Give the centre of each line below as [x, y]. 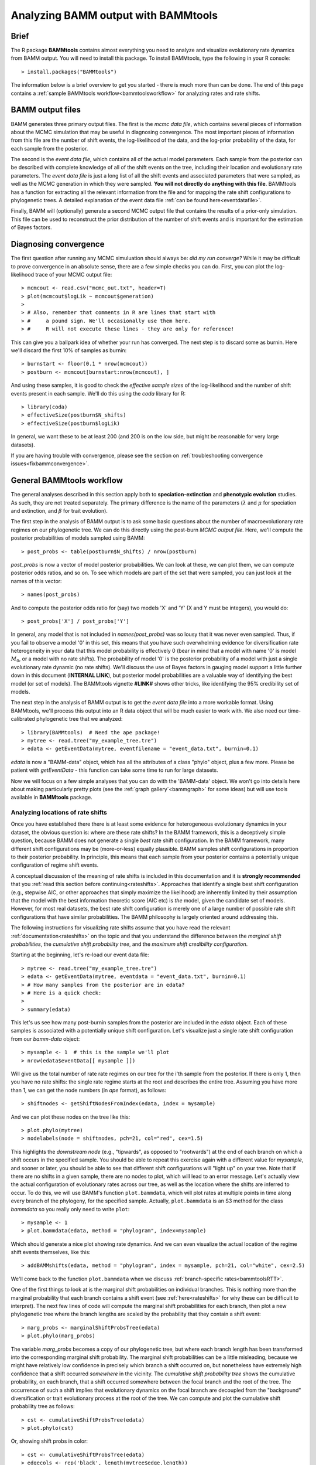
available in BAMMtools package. [52, 798]
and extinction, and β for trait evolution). [59, 511]
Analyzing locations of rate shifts [59, 813]
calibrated [23, 719]
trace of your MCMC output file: [74, 274]
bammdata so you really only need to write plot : [70, 1209]
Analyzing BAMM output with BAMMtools [114, 15]
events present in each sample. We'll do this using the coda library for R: [98, 393]
